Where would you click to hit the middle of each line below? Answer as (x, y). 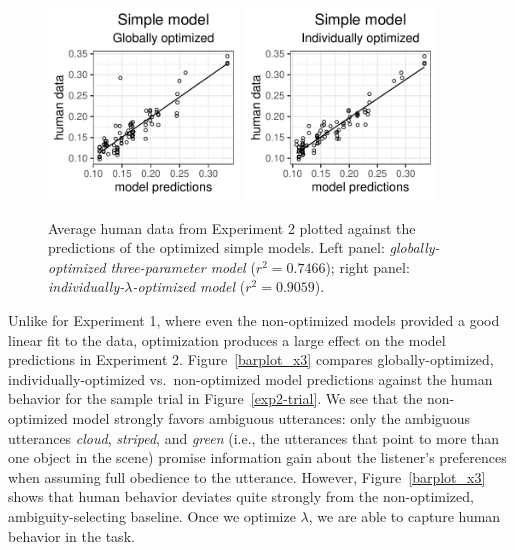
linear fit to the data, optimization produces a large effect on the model (227, 339)
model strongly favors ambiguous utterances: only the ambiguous (271, 417)
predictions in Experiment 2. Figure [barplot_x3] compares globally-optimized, (251, 359)
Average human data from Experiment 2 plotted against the (232, 227)
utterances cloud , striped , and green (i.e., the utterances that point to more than (254, 437)
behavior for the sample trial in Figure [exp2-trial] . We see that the (215, 398)
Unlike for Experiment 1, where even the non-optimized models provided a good (254, 319)
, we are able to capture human (404, 515)
